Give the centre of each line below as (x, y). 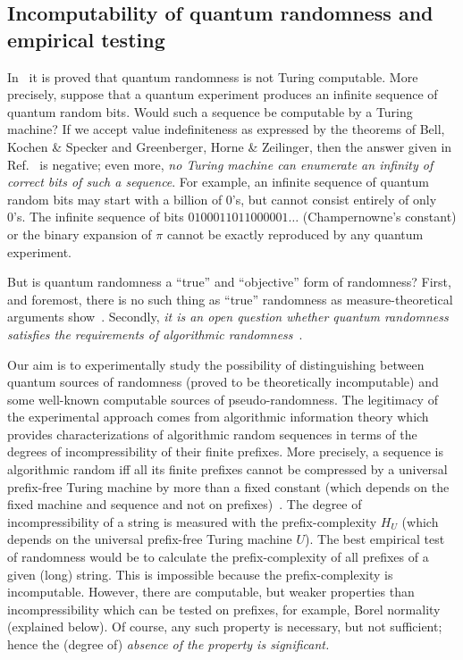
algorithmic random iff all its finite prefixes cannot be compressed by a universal (227, 469)
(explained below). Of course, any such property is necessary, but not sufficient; (225, 627)
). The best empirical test (375, 539)
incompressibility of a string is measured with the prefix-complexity (192, 521)
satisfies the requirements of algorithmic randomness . (155, 334)
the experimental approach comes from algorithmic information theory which (218, 417)
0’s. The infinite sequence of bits (96, 217)
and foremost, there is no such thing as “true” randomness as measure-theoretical (230, 299)
